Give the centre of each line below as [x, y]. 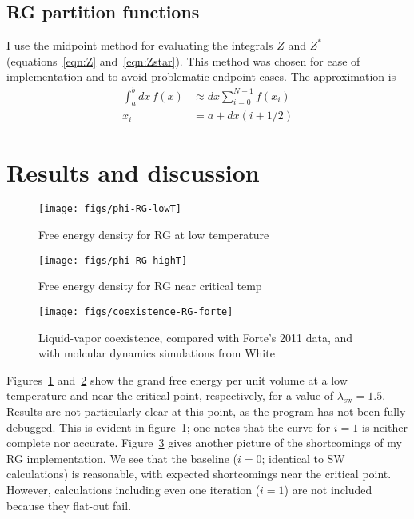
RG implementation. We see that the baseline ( [122, 458]
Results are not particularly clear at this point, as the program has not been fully [206, 411]
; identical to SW [303, 458]
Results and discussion [133, 172]
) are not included [328, 489]
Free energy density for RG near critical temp [150, 286]
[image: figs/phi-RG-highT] [113, 260]
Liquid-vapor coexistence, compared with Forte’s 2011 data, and [196, 337]
